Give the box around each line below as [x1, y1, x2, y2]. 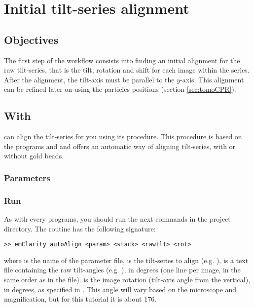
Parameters [4, 171, 50, 184]
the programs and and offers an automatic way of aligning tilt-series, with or [4, 141, 236, 151]
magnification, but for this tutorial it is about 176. [4, 294, 157, 304]
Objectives [4, 32, 59, 47]
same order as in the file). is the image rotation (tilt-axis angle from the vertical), [4, 274, 251, 285]
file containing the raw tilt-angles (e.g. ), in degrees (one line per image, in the [4, 265, 241, 275]
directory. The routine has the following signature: [4, 223, 156, 233]
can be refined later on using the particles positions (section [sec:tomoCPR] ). [4, 84, 236, 94]
